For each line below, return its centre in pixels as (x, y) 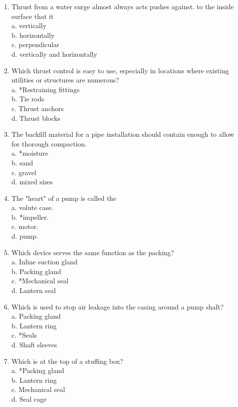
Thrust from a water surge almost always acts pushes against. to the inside (123, 6)
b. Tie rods (28, 99)
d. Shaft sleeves (34, 344)
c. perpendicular (35, 44)
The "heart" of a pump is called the (64, 198)
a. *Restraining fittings (45, 89)
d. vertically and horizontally (54, 54)
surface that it (32, 16)
